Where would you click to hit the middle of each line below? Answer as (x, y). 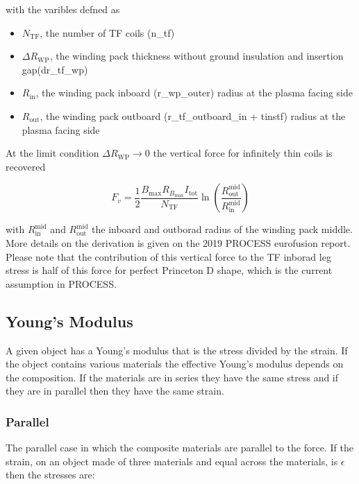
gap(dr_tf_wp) (55, 69)
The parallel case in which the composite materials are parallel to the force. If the (179, 448)
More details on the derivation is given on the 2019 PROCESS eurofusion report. (178, 242)
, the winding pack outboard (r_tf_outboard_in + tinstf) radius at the (193, 115)
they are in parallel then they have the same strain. (115, 391)
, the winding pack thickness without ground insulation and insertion (197, 56)
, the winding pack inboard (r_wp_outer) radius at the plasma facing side (194, 93)
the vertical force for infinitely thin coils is (243, 153)
